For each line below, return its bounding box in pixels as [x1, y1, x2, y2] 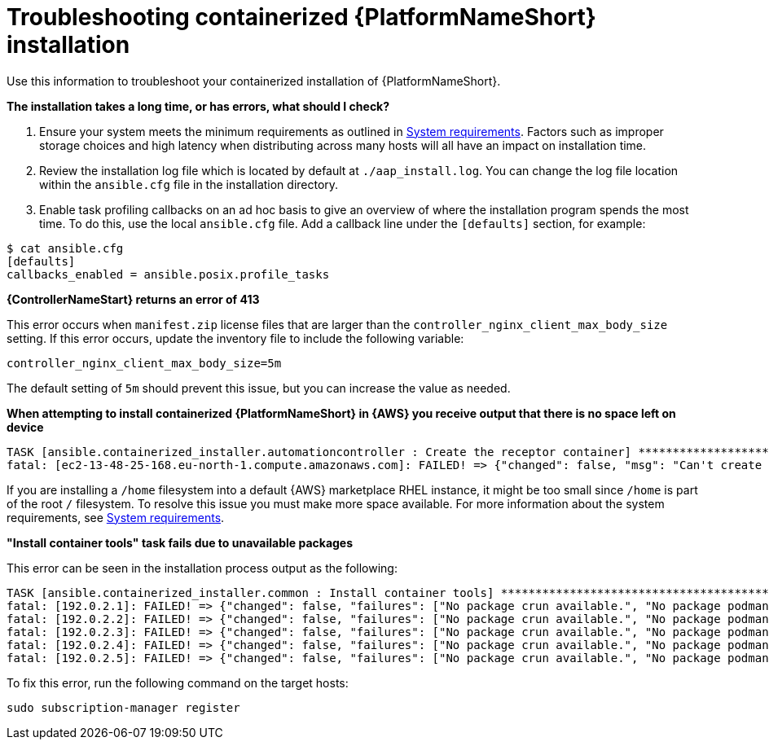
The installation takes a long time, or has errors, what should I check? [7, 99, 390, 113]
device [7, 419, 44, 434]
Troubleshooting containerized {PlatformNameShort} [7, 3, 596, 31]
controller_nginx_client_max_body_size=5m [7, 356, 282, 370]
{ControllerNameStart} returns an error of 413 [7, 292, 260, 306]
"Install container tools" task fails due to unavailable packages [7, 535, 354, 550]
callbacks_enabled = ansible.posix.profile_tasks [7, 267, 330, 281]
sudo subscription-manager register [7, 700, 240, 714]
